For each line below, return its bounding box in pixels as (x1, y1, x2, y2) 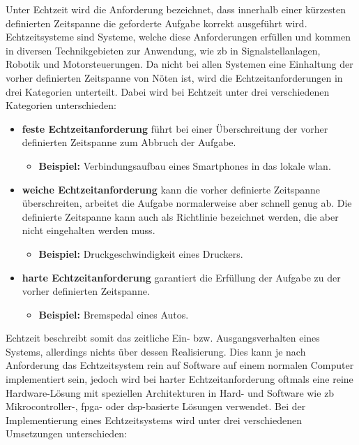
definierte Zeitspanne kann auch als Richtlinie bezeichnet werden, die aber (22, 209, 339, 224)
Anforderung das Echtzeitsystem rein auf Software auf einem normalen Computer (6, 358, 354, 372)
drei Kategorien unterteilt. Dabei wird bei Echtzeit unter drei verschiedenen (6, 84, 330, 99)
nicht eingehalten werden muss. (22, 223, 155, 238)
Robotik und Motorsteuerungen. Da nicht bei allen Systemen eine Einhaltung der (6, 57, 353, 71)
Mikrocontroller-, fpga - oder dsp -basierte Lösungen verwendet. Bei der (6, 399, 306, 414)
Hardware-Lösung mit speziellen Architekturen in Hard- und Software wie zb (6, 385, 335, 400)
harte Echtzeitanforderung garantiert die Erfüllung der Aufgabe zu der (22, 270, 341, 284)
